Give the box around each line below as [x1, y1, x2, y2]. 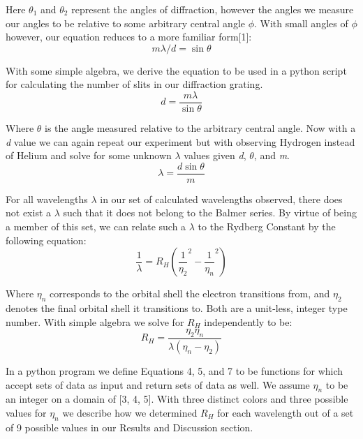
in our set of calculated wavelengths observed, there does [100, 191, 343, 206]
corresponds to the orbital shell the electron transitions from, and [50, 286, 330, 301]
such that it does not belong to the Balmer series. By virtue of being [63, 205, 357, 220]
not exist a [6, 205, 52, 220]
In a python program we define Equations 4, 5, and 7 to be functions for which [6, 363, 343, 378]
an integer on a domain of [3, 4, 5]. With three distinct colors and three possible [6, 392, 348, 406]
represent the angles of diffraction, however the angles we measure [71, 2, 354, 16]
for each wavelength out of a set [217, 405, 354, 419]
